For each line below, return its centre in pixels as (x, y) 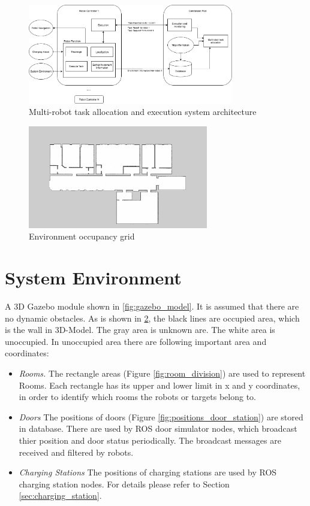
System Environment (93, 278)
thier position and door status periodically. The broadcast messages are (150, 440)
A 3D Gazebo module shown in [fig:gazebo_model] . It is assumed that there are (152, 306)
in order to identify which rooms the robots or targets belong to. (138, 397)
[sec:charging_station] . (60, 496)
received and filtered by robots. (76, 452)
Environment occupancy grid (82, 236)
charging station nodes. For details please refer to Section (124, 484)
